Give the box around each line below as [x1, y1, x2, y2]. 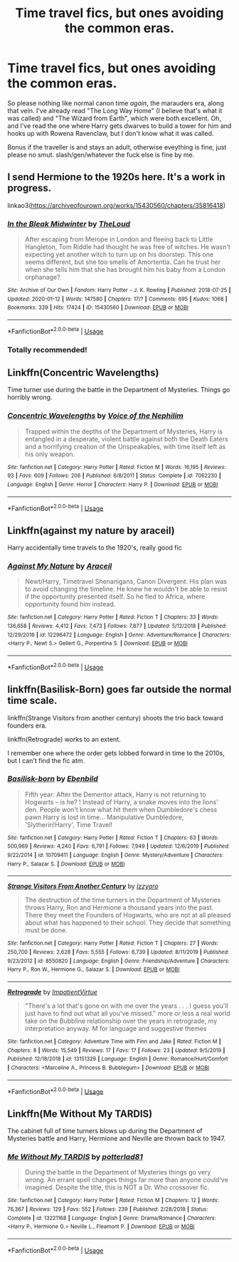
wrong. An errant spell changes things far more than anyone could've [24, 1176, 229, 1184]
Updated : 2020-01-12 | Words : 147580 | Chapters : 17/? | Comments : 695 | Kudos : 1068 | [7, 295, 228, 303]
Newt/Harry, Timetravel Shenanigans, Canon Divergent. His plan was [24, 577, 228, 586]
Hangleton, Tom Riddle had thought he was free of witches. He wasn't [24, 243, 231, 251]
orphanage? [24, 273, 60, 282]
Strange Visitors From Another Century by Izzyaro [7, 882, 159, 890]
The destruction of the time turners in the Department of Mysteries [24, 895, 221, 905]
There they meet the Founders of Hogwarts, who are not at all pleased [24, 911, 231, 920]
